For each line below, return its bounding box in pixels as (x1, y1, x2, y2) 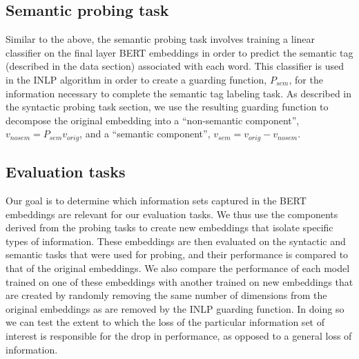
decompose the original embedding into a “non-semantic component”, (6, 113, 300, 127)
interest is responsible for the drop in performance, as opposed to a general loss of (6, 328, 352, 342)
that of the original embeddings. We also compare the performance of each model (6, 260, 350, 275)
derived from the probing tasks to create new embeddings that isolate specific (6, 220, 333, 235)
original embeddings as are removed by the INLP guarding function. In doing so (6, 301, 345, 316)
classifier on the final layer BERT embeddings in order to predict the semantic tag (6, 45, 353, 59)
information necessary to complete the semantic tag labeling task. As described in (6, 86, 352, 100)
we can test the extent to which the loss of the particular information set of (6, 315, 324, 329)
